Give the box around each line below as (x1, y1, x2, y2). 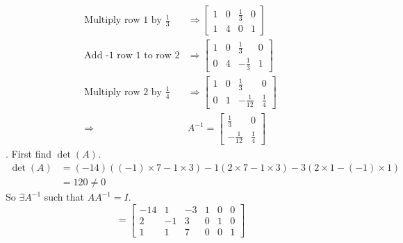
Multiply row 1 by (84, 15, 162, 26)
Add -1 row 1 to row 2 (84, 50, 180, 60)
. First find (6, 146, 52, 161)
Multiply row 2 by (84, 87, 162, 97)
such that (44, 190, 84, 204)
